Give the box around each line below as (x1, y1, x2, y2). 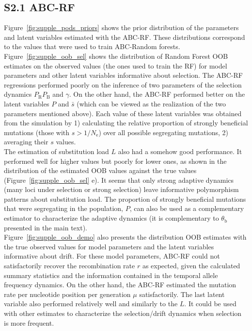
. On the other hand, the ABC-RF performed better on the (69, 89, 245, 99)
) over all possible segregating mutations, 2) (98, 127, 228, 137)
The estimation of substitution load (4, 146, 109, 156)
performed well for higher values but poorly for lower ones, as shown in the (4, 156, 227, 166)
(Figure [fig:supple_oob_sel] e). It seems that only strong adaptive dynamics (4, 174, 234, 185)
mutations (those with (4, 127, 70, 137)
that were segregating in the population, (4, 203, 123, 213)
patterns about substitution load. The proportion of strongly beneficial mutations (4, 193, 246, 204)
